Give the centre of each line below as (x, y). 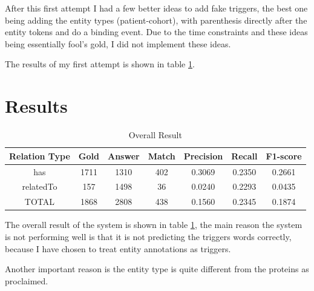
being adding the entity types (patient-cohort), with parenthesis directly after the (156, 20)
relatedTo (40, 186)
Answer (123, 156)
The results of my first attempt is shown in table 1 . (100, 64)
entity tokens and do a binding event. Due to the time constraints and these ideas (156, 32)
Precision (203, 156)
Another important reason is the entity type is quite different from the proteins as (157, 269)
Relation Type (40, 156)
